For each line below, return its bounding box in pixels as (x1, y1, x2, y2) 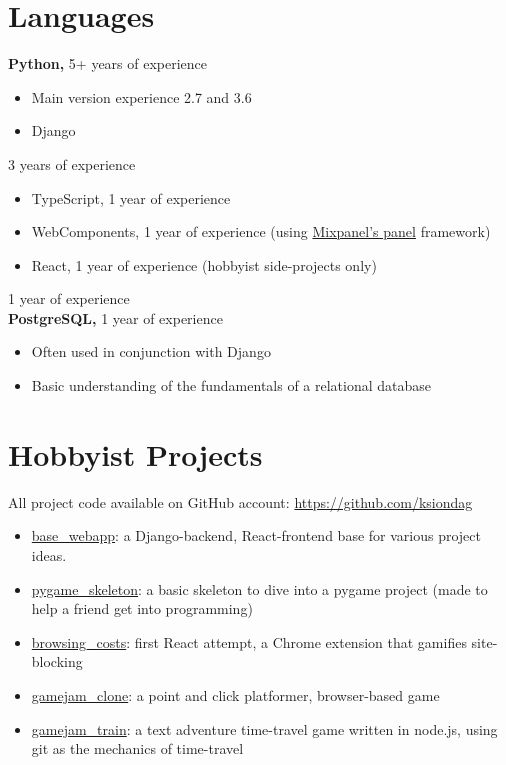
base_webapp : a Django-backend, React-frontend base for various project (31, 525, 481, 546)
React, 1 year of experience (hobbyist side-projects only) (31, 254, 377, 275)
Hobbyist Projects (8, 433, 263, 474)
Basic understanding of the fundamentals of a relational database (31, 375, 432, 396)
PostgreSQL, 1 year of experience (8, 307, 223, 328)
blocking (31, 651, 83, 672)
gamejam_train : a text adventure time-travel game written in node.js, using (31, 718, 498, 739)
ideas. (31, 544, 67, 565)
